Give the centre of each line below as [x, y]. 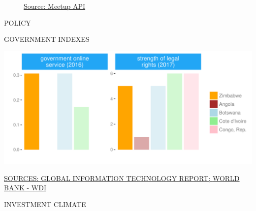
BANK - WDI [25, 188]
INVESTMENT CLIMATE [45, 204]
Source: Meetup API [55, 6]
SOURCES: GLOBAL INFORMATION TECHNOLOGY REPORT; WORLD [122, 178]
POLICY [17, 22]
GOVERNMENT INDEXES [47, 39]
